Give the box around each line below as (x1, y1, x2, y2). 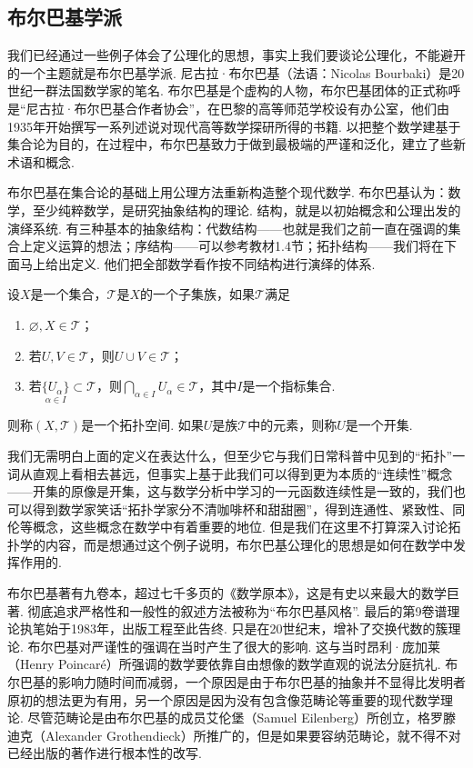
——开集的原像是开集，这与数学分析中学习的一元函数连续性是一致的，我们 (7, 482, 453, 501)
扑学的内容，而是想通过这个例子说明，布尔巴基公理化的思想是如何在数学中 (7, 534, 453, 554)
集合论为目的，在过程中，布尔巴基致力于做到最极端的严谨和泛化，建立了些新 (7, 135, 466, 154)
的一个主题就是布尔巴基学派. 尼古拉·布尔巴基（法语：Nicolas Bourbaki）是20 (7, 63, 465, 82)
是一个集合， (30, 284, 107, 304)
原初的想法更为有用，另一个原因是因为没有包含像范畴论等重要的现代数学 (7, 690, 440, 709)
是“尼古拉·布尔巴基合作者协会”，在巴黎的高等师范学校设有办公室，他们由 (7, 98, 450, 117)
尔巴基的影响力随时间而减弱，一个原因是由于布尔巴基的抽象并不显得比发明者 (7, 673, 466, 692)
